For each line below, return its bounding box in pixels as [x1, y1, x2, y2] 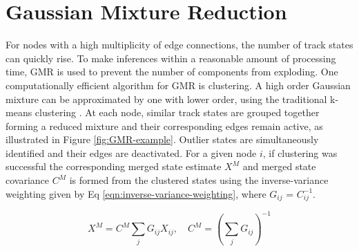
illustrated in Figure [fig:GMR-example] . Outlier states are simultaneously [6, 132, 319, 147]
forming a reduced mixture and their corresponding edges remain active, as [6, 118, 323, 133]
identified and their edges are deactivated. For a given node [6, 145, 257, 160]
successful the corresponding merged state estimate [6, 159, 222, 174]
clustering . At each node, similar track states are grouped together [35, 105, 320, 120]
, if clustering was [262, 145, 338, 160]
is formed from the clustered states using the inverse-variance [69, 173, 329, 187]
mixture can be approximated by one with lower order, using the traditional [6, 91, 327, 106]
